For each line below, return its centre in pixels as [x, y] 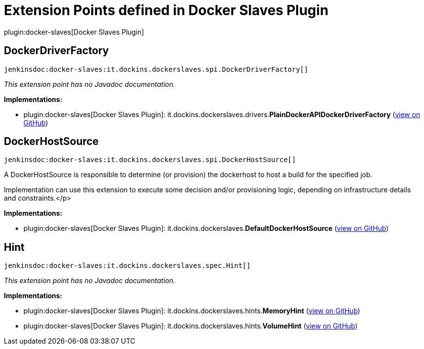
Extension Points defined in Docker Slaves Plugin [166, 10]
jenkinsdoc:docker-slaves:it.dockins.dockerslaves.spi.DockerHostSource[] [150, 160]
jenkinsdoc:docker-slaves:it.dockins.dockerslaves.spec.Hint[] [127, 266]
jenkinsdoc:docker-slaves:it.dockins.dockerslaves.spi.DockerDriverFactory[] [156, 69]
